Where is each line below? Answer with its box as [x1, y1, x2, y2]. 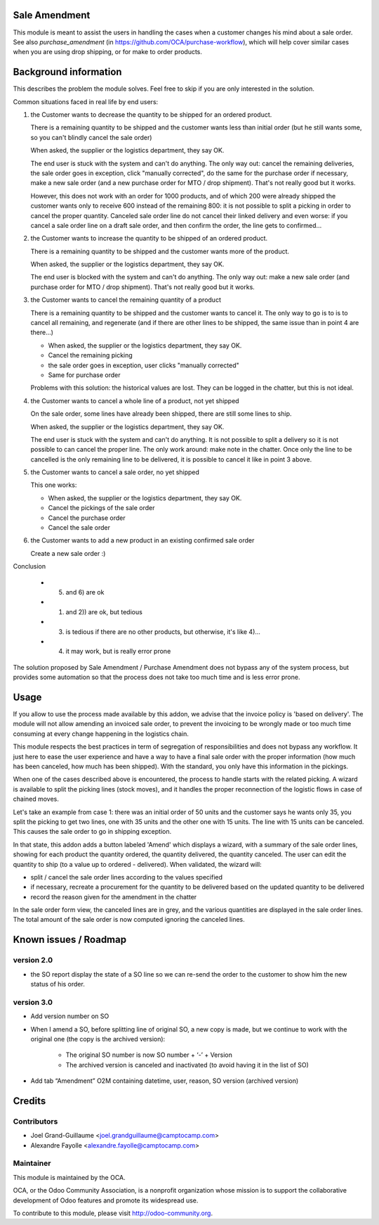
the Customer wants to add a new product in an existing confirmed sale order [30, 536, 255, 545]
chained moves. [13, 795, 60, 804]
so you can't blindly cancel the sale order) [30, 133, 152, 141]
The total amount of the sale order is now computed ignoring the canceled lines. [13, 915, 245, 924]
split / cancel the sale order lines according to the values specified [30, 872, 223, 881]
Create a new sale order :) [30, 549, 106, 557]
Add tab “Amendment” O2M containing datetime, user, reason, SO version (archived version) [30, 1077, 299, 1085]
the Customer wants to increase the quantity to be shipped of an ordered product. [30, 234, 268, 243]
